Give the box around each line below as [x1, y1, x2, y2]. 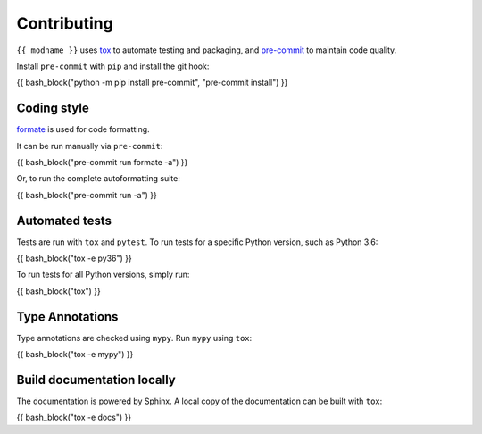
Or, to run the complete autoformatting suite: [16, 173, 180, 184]
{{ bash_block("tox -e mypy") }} [16, 349, 134, 360]
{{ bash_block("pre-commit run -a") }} [16, 189, 158, 200]
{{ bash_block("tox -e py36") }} [16, 253, 133, 263]
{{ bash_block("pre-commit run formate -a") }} [16, 157, 188, 168]
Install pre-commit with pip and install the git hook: [16, 61, 210, 71]
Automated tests [16, 213, 112, 228]
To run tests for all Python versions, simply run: [16, 269, 190, 280]
